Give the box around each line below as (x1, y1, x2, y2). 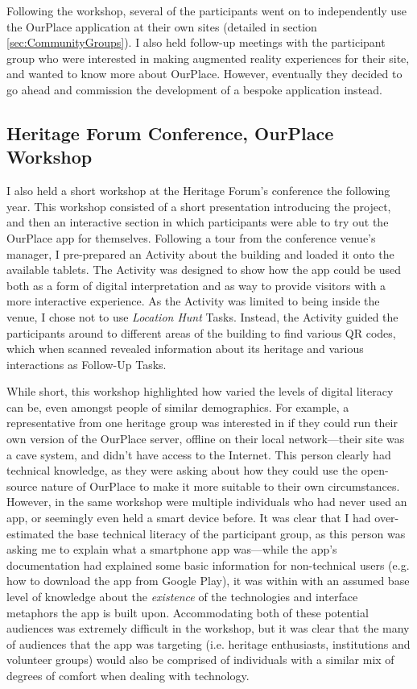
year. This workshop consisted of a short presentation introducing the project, (6, 197, 391, 214)
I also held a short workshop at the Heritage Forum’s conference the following (6, 182, 390, 199)
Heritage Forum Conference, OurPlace (6, 120, 334, 145)
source (6, 477, 38, 494)
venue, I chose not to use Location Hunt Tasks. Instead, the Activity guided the (6, 308, 398, 325)
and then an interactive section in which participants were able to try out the (6, 214, 389, 230)
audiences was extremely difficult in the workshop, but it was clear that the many (6, 620, 410, 637)
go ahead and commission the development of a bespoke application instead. (6, 81, 382, 98)
